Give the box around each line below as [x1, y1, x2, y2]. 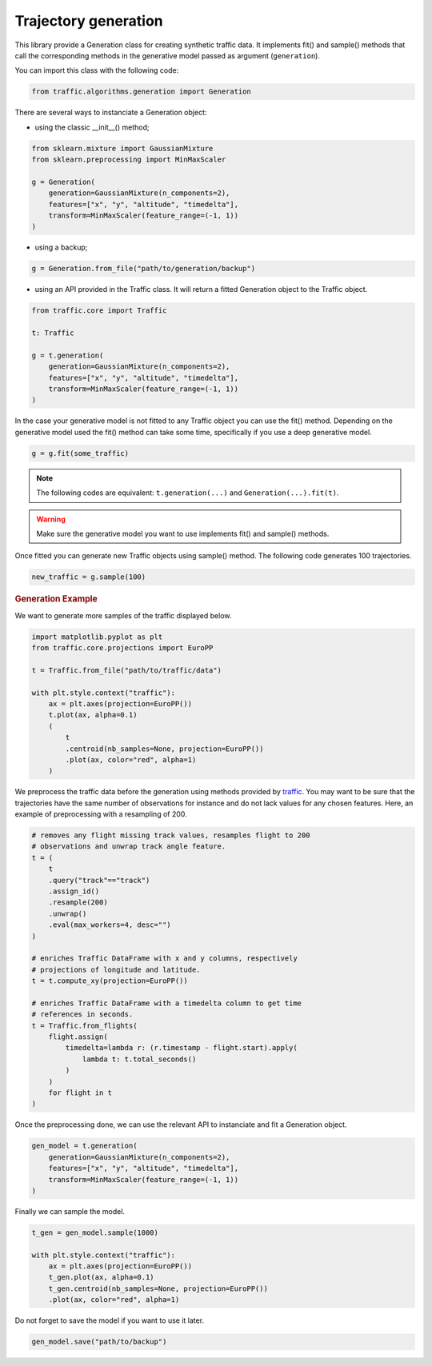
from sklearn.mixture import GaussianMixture [31, 144, 214, 153]
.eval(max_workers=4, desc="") [48, 921, 171, 929]
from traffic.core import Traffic [31, 306, 167, 315]
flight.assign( [48, 1032, 108, 1041]
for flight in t [48, 1088, 112, 1097]
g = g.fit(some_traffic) [31, 449, 130, 457]
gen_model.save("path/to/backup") [31, 1337, 167, 1347]
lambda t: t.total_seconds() [82, 1054, 197, 1064]
